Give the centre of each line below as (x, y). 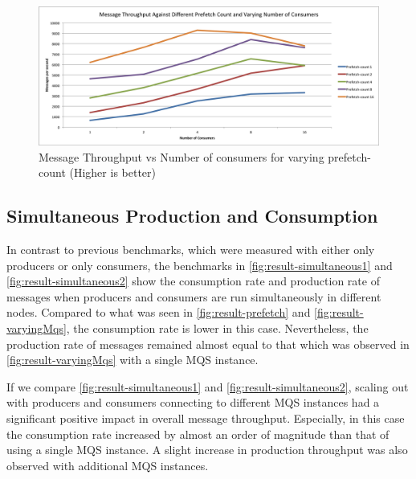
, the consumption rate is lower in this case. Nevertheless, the (217, 328)
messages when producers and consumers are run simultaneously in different (194, 296)
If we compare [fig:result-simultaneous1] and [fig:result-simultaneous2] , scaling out (208, 386)
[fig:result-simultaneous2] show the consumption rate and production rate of (193, 281)
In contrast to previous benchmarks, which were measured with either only (191, 250)
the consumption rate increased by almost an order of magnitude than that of (198, 434)
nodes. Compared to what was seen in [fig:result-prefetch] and (159, 312)
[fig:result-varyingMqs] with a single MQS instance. (133, 360)
